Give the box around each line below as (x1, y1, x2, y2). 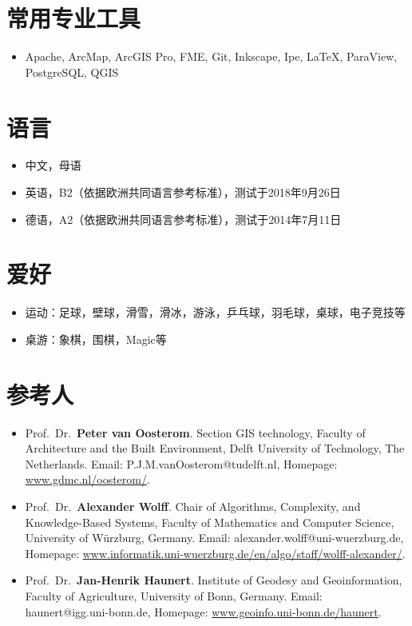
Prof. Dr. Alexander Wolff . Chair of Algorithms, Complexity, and (25, 498, 361, 515)
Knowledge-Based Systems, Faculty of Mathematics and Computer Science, (25, 513, 394, 530)
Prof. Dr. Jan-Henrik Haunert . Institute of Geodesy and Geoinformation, (25, 572, 402, 588)
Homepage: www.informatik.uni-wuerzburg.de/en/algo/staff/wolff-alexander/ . (25, 544, 406, 561)
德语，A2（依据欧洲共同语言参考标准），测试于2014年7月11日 (25, 210, 342, 227)
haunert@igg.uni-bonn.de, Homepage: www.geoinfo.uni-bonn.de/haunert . (25, 603, 382, 620)
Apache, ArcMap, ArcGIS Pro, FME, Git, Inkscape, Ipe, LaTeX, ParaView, (25, 48, 398, 65)
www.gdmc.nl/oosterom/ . (25, 471, 150, 488)
